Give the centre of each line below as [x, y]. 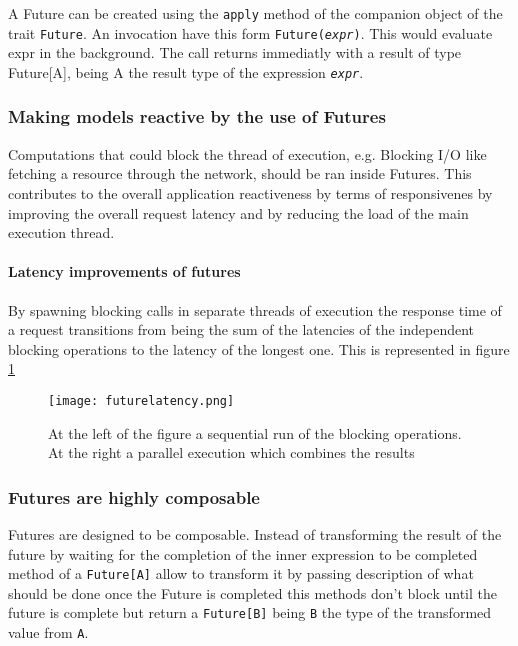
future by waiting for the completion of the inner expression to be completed [243, 553]
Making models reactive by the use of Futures [197, 116]
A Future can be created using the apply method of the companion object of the [255, 13]
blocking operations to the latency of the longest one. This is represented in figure [259, 348]
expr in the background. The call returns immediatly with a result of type [235, 52]
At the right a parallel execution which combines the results [231, 452]
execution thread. [61, 232]
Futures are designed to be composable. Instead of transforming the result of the [255, 533]
